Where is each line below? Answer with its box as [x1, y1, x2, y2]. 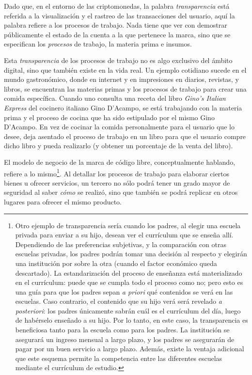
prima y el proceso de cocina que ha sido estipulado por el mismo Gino [4, 112, 215, 122]
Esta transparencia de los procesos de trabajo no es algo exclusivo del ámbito [4, 55, 233, 65]
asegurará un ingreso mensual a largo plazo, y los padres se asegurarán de [15, 334, 235, 344]
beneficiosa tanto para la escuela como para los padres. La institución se [15, 325, 230, 335]
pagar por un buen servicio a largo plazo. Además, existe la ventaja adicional [15, 344, 244, 354]
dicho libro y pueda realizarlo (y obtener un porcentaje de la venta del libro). [4, 141, 233, 151]
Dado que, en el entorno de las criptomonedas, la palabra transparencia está [4, 1, 230, 11]
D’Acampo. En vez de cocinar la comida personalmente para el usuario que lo [4, 122, 235, 132]
